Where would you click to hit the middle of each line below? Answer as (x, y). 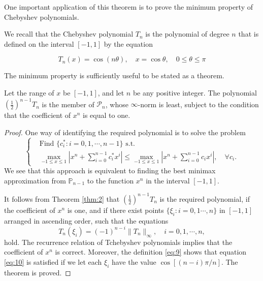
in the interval (168, 180)
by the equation (128, 43)
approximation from (35, 180)
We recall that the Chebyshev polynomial (69, 34)
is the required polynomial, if (205, 198)
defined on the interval (39, 43)
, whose (117, 104)
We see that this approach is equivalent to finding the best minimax (110, 170)
